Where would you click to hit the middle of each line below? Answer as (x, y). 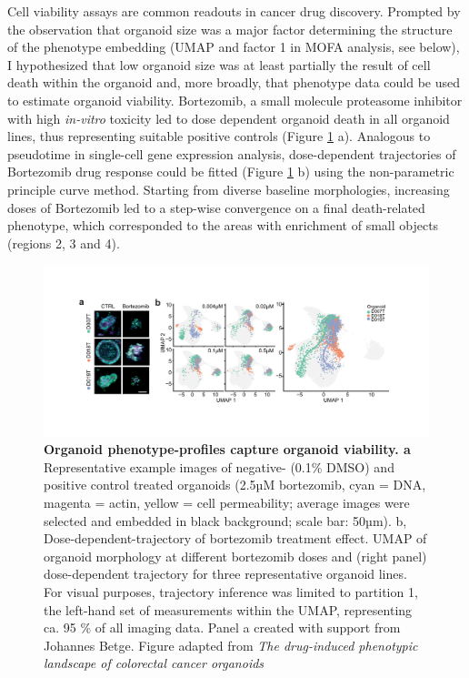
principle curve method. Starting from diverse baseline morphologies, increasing (229, 189)
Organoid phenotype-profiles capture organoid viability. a (227, 449)
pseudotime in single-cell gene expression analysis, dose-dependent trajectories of (232, 153)
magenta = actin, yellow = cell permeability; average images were (227, 503)
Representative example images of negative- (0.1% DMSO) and (219, 466)
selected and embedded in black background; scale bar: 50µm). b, (225, 520)
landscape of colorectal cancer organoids (154, 663)
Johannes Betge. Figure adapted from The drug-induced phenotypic (231, 645)
